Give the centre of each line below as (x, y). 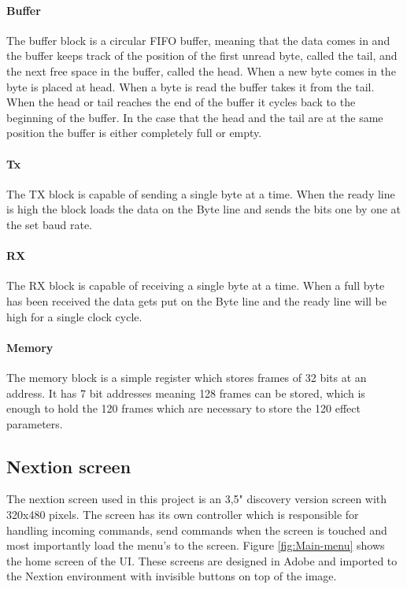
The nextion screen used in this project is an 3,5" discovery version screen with (197, 499)
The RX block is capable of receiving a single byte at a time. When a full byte (196, 285)
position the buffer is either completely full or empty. (134, 133)
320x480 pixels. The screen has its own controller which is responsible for (183, 515)
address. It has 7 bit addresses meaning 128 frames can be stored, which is (186, 393)
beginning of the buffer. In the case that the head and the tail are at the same (195, 117)
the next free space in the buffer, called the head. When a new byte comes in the (201, 70)
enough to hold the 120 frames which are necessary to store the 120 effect (183, 408)
